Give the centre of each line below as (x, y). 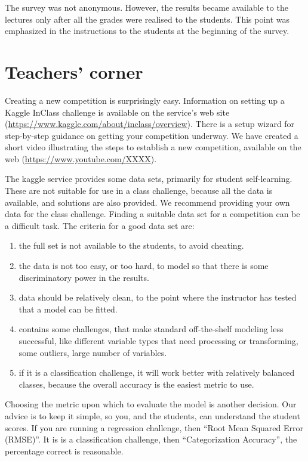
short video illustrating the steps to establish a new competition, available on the (153, 147)
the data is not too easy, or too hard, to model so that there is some (144, 266)
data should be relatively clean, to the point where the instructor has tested (158, 297)
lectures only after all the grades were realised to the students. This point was (147, 19)
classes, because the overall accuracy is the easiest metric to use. (136, 384)
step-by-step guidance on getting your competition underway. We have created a (152, 135)
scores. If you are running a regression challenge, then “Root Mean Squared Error (154, 427)
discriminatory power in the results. (84, 277)
